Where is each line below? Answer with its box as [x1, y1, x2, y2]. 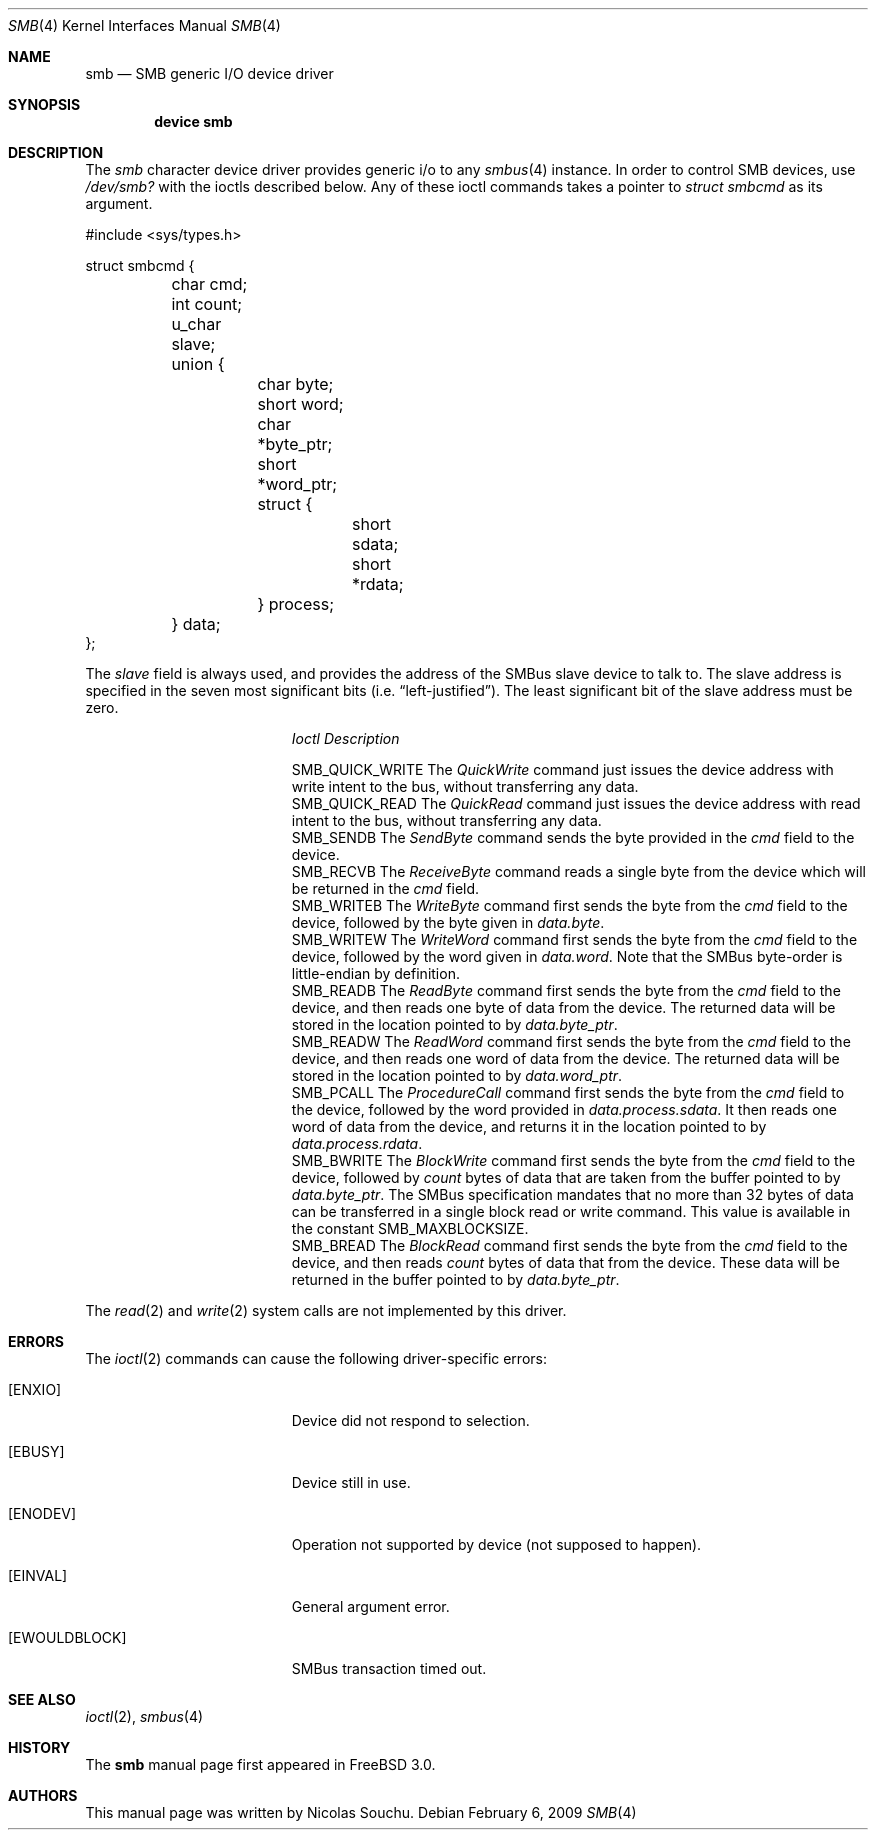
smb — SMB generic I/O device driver [85, 65, 334, 82]
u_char [171, 314, 222, 334]
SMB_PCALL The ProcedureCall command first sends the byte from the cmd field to [291, 1084, 845, 1101]
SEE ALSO [8, 1691, 76, 1708]
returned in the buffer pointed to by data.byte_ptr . [291, 1271, 620, 1288]
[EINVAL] [8, 1567, 68, 1584]
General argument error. [291, 1598, 450, 1615]
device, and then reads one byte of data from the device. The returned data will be [291, 999, 836, 1016]
